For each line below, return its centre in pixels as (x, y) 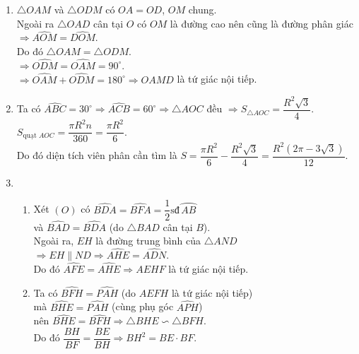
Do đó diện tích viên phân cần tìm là (97, 155)
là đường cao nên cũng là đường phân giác (261, 23)
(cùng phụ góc (143, 306)
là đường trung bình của (148, 241)
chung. (202, 9)
